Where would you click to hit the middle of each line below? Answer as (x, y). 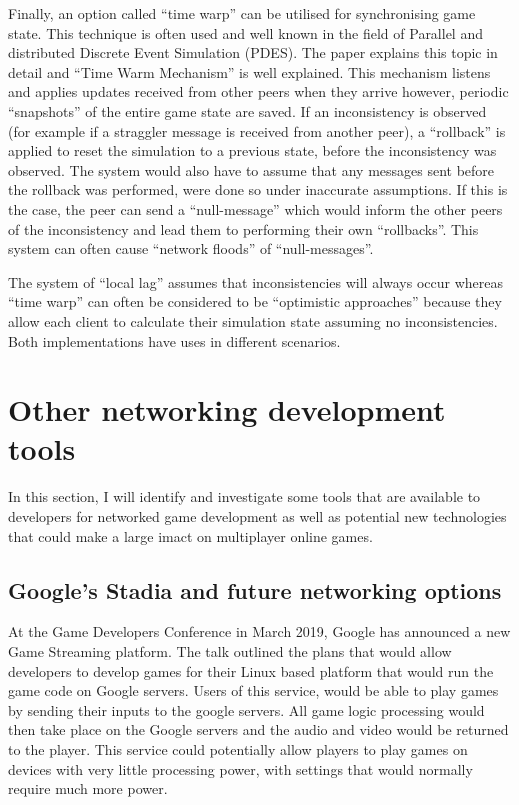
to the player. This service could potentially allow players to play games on (238, 748)
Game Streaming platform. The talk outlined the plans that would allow (230, 650)
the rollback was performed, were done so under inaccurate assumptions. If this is (258, 189)
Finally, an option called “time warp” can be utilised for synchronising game (242, 13)
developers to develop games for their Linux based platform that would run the (251, 670)
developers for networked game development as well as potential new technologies (257, 516)
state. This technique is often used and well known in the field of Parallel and (245, 32)
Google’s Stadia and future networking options (255, 589)
